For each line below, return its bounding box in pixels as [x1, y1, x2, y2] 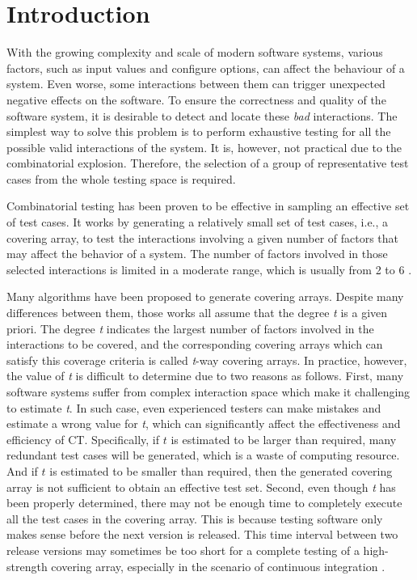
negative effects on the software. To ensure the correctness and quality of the [6, 91, 386, 108]
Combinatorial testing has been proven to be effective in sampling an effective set [6, 197, 410, 214]
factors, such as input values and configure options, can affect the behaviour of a [6, 59, 405, 76]
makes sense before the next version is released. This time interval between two [6, 526, 398, 543]
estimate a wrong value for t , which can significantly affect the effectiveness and [6, 415, 401, 432]
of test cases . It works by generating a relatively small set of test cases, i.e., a [6, 214, 389, 231]
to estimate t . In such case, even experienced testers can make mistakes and [6, 399, 381, 416]
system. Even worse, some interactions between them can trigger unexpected [6, 75, 385, 92]
